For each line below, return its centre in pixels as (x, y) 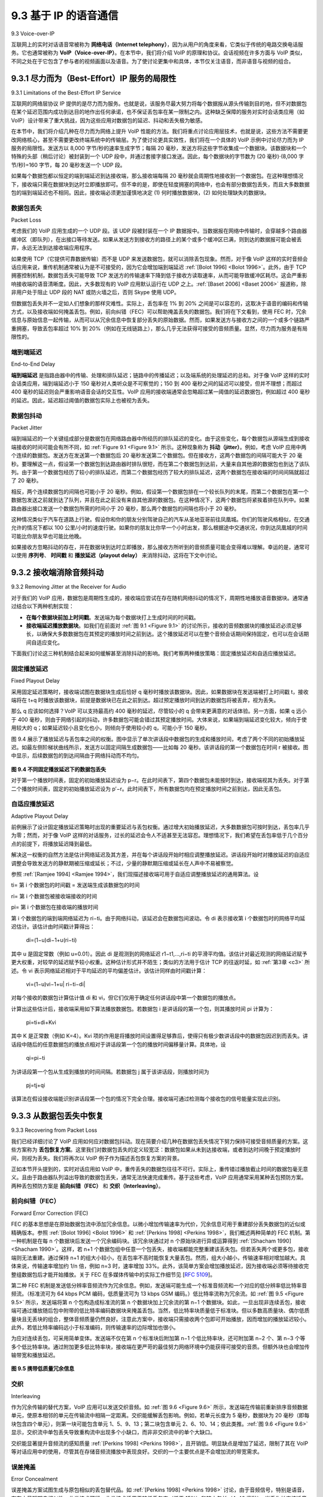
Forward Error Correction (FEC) (50, 1213)
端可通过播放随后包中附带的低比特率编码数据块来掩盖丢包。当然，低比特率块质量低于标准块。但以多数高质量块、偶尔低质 (160, 1311)
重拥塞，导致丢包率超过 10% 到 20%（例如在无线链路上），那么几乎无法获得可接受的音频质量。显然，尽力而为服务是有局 (159, 328)
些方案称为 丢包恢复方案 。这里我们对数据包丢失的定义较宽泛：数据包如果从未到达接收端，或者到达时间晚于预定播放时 (156, 1150)
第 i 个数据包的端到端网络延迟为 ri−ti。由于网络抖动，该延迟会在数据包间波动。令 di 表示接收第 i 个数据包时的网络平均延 (158, 918)
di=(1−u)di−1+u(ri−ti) (51, 940)
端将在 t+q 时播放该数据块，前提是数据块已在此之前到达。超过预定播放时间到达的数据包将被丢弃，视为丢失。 (145, 700)
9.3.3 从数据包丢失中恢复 (57, 1116)
